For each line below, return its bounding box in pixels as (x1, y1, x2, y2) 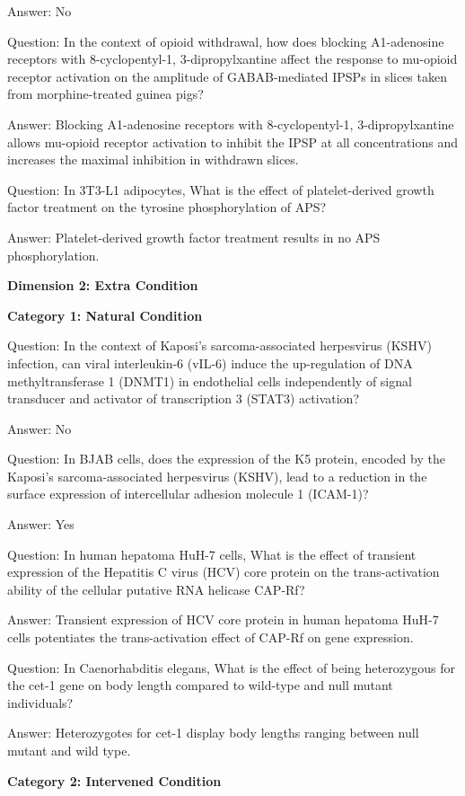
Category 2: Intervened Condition (7, 771, 222, 790)
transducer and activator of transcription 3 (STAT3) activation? (7, 389, 359, 408)
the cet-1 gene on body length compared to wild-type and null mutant (7, 676, 393, 694)
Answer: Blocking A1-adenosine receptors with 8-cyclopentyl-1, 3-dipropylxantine (7, 114, 454, 133)
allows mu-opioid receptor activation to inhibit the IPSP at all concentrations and (7, 132, 458, 151)
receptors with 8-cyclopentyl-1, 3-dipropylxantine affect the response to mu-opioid (7, 49, 458, 68)
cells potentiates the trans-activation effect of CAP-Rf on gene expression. (7, 628, 414, 647)
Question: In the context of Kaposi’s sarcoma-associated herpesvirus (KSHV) (7, 336, 432, 355)
